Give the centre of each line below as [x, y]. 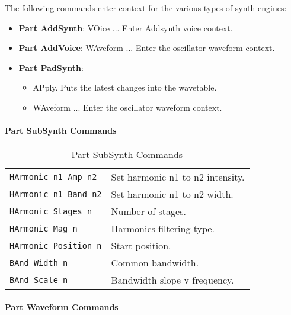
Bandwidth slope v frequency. [172, 280]
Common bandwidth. [155, 263]
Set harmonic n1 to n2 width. [172, 194]
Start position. [141, 246]
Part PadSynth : [51, 67]
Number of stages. [148, 211]
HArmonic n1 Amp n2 [53, 177]
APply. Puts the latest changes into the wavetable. [125, 87]
